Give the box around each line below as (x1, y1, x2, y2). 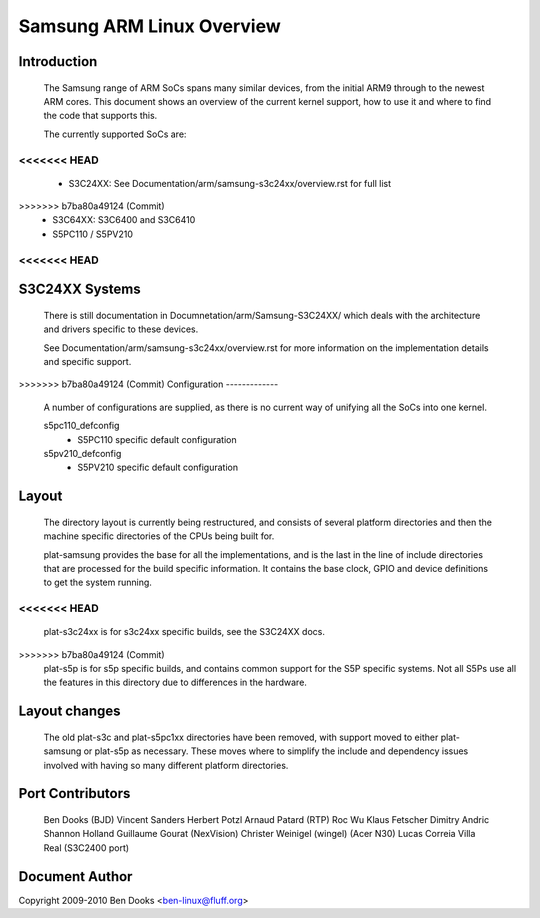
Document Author (18, 868, 133, 885)
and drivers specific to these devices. (43, 323, 199, 335)
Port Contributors (18, 785, 131, 802)
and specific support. (43, 356, 132, 367)
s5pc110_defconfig (43, 420, 120, 432)
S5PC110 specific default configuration (77, 433, 237, 445)
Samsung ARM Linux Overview (18, 15, 282, 37)
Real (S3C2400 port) (43, 841, 130, 854)
